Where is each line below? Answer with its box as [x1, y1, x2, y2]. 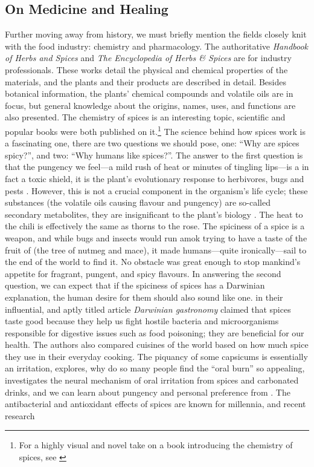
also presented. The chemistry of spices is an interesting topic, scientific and [5, 111, 286, 123]
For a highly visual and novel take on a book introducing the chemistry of [19, 439, 293, 451]
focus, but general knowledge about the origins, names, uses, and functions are [5, 99, 296, 111]
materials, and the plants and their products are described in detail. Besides [5, 75, 286, 88]
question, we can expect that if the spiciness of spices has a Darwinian [5, 279, 265, 292]
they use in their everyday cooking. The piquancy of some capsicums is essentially [5, 350, 308, 362]
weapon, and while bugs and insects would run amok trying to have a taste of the [5, 231, 307, 244]
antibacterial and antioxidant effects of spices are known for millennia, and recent [5, 397, 306, 410]
